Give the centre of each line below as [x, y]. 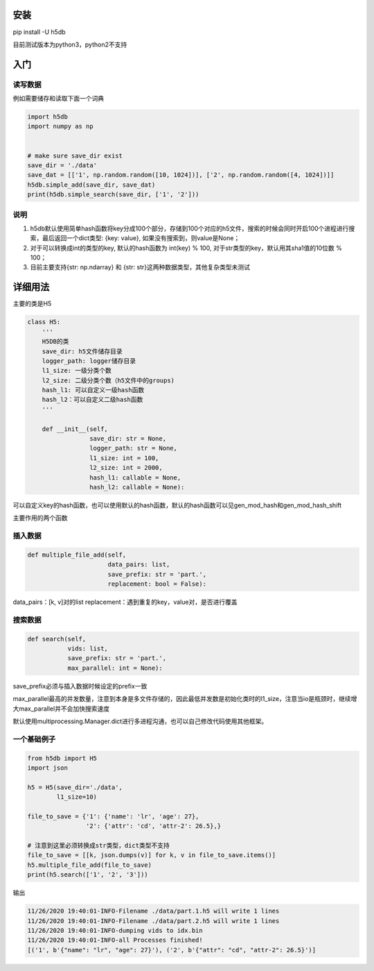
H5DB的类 [55, 341]
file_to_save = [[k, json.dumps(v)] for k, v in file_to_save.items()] [152, 855]
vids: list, [88, 649]
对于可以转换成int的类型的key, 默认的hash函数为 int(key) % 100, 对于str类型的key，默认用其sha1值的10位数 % [186, 248]
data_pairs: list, [139, 565]
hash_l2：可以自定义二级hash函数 [92, 400]
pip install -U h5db [39, 32]
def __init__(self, [75, 429]
